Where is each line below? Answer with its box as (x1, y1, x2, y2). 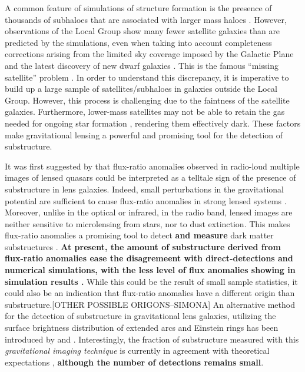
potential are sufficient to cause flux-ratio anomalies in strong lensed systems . (5, 194, 287, 207)
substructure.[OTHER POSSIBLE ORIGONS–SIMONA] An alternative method (5, 298, 295, 310)
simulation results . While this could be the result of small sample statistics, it (5, 275, 298, 287)
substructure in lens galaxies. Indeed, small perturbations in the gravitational (5, 182, 284, 195)
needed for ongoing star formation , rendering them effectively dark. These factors (5, 117, 301, 129)
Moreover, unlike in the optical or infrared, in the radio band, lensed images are (5, 206, 293, 218)
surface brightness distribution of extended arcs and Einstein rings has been (5, 321, 279, 334)
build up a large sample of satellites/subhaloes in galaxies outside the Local (5, 82, 277, 95)
